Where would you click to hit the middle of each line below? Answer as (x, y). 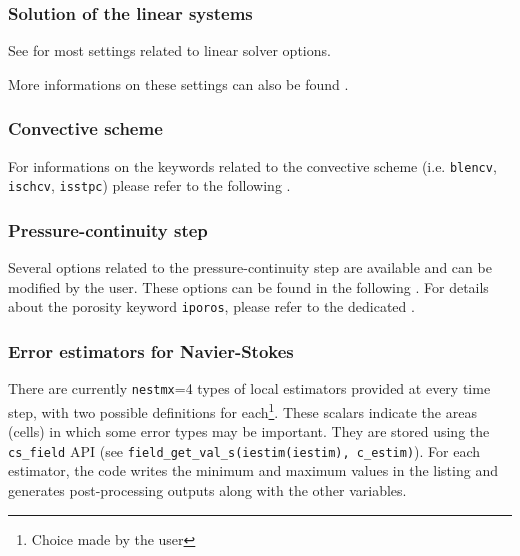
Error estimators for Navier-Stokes (151, 350)
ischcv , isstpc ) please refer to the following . (149, 185)
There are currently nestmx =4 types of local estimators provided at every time (249, 388)
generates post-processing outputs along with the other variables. (207, 489)
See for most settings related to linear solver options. (169, 50)
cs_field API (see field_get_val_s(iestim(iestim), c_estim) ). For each (244, 450)
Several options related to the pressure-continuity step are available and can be (250, 267)
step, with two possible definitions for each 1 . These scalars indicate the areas (242, 410)
